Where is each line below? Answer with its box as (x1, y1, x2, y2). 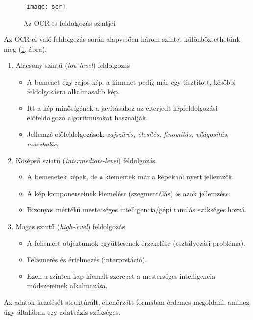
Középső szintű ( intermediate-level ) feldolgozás (15, 155, 155, 165)
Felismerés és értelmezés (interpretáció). (27, 254, 147, 264)
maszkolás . (27, 139, 59, 148)
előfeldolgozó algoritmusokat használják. (27, 112, 148, 122)
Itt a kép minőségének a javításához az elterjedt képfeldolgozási (27, 103, 218, 113)
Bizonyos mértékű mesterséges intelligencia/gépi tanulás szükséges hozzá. (27, 204, 247, 215)
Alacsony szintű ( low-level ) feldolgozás (15, 60, 130, 70)
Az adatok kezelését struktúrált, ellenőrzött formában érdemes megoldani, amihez (4, 296, 249, 307)
